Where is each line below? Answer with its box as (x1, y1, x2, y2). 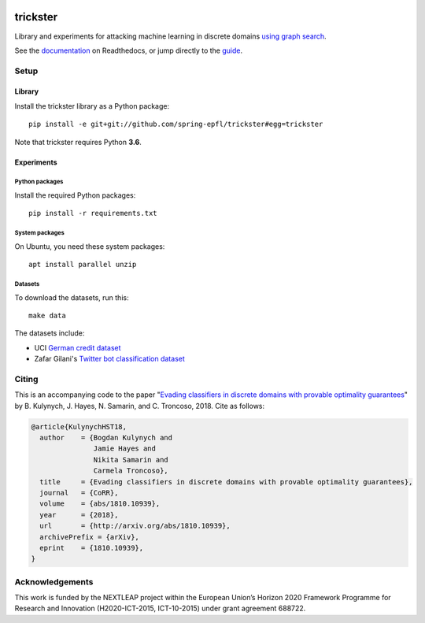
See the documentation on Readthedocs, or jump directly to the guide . (14, 46, 243, 55)
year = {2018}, (39, 510, 119, 519)
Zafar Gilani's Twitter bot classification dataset (34, 354, 185, 364)
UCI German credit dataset (34, 343, 121, 352)
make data (28, 311, 66, 320)
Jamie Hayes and (93, 444, 157, 453)
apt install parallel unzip (28, 260, 137, 269)
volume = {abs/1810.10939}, (39, 499, 161, 508)
